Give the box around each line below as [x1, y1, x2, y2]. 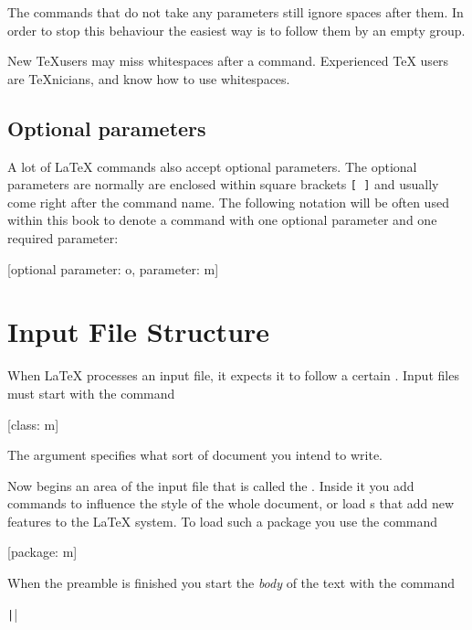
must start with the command [7, 383, 175, 402]
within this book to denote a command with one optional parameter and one [7, 210, 437, 230]
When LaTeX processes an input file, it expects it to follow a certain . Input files [7, 366, 459, 385]
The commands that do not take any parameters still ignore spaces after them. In [7, 3, 464, 21]
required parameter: [7, 229, 119, 248]
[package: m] [7, 542, 78, 561]
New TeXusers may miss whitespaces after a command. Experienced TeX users [7, 51, 449, 70]
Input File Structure [7, 313, 270, 350]
